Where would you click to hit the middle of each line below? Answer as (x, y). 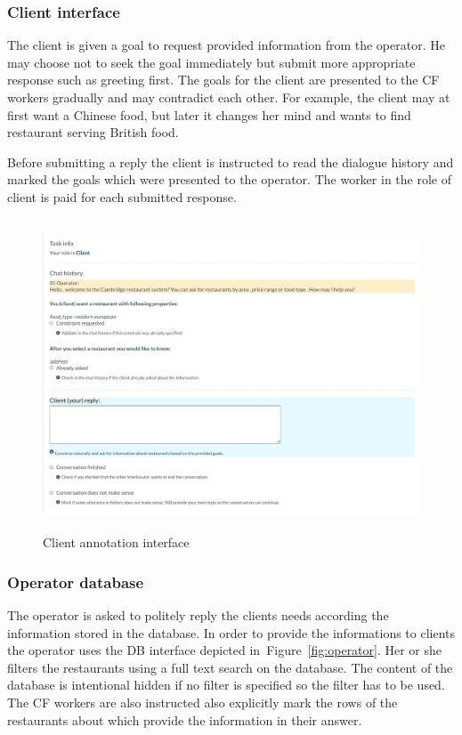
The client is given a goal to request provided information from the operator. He (226, 45)
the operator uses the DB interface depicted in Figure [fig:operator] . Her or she (225, 650)
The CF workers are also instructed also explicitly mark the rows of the (203, 702)
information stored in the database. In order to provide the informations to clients (231, 632)
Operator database (76, 582)
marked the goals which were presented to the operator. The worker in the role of (229, 179)
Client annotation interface (116, 542)
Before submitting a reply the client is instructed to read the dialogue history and (231, 162)
